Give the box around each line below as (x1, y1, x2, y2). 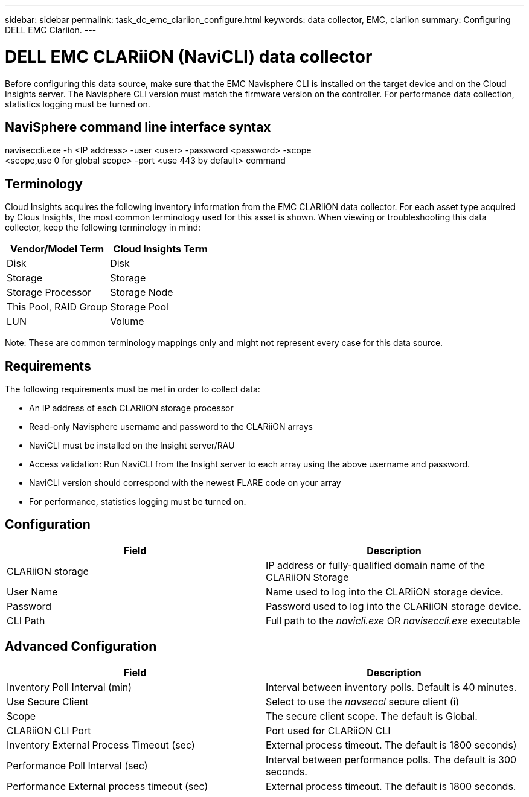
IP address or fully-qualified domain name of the (266, 559, 486, 571)
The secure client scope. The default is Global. (266, 709, 478, 722)
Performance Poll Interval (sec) (7, 759, 148, 772)
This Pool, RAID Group (7, 301, 108, 313)
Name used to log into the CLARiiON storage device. (266, 585, 504, 598)
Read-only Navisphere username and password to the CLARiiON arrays (29, 421, 313, 432)
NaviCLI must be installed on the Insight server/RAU (29, 440, 235, 451)
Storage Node (110, 286, 173, 299)
